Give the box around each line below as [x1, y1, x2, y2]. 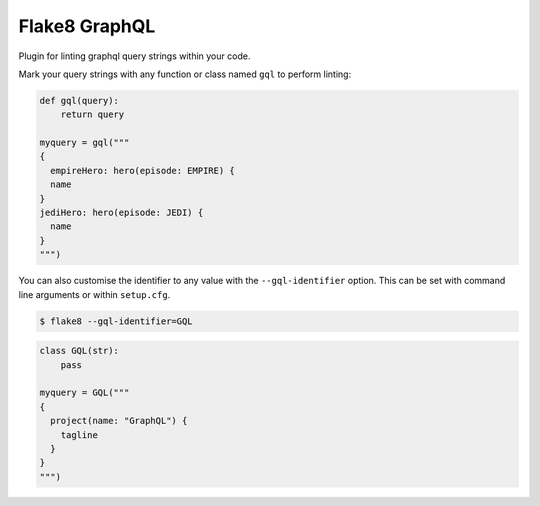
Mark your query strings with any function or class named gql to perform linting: [18, 68, 352, 80]
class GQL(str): [39, 345, 120, 357]
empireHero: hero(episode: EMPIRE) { [50, 165, 235, 176]
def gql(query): [39, 95, 120, 106]
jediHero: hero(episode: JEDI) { [39, 207, 204, 219]
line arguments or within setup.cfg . [18, 288, 171, 300]
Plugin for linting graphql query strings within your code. [18, 50, 251, 62]
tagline [60, 429, 99, 440]
